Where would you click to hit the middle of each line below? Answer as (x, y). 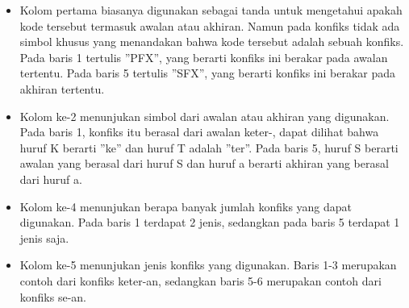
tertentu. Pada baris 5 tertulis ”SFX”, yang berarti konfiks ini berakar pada (208, 73)
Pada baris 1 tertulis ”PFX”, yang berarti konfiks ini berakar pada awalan (204, 57)
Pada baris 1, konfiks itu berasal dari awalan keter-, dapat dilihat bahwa (199, 132)
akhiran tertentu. (62, 88)
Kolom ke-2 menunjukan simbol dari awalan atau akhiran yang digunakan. (204, 116)
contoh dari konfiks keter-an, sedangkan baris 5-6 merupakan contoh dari (200, 280)
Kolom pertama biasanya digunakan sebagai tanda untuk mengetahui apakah (211, 10)
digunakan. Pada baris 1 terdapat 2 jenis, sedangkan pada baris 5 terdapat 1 (210, 222)
